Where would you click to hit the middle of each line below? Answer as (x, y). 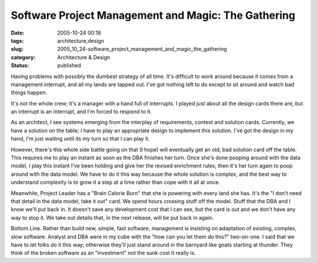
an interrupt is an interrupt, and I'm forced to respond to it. (81, 112)
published (69, 66)
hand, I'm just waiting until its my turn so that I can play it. (80, 139)
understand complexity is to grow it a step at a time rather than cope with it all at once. (115, 182)
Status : (20, 66)
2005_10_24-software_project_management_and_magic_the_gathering (142, 49)
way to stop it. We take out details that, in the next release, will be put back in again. (112, 217)
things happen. (29, 93)
